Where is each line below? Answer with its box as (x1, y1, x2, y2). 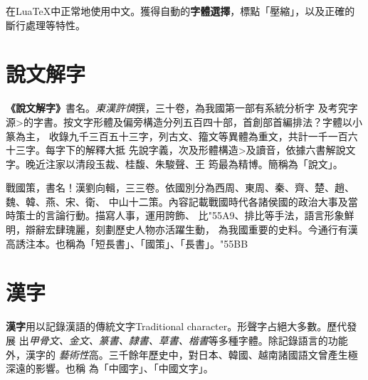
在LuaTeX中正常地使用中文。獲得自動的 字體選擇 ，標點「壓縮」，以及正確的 (6, 4, 355, 18)
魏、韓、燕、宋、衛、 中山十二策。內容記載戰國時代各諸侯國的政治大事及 (6, 194, 348, 209)
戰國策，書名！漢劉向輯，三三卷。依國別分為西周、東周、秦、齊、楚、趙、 (6, 180, 354, 195)
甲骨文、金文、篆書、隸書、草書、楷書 (28, 332, 209, 347)
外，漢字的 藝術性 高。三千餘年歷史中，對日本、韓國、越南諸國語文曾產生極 (6, 347, 358, 361)
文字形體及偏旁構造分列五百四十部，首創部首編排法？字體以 (73, 114, 352, 129)
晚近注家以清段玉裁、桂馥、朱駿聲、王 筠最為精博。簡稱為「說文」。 (25, 156, 343, 171)
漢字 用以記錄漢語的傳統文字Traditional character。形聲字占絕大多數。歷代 (6, 319, 347, 334)
